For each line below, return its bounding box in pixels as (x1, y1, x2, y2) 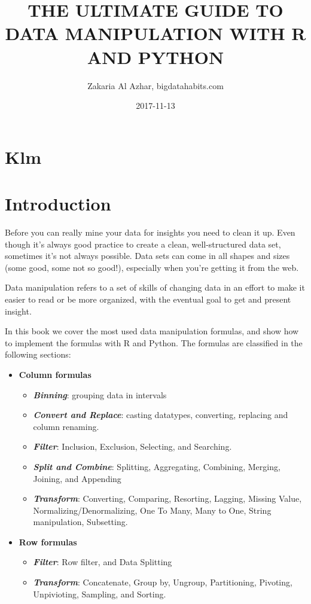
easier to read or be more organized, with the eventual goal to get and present (5, 292, 291, 305)
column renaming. (33, 420, 99, 432)
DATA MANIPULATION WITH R (5, 21, 306, 45)
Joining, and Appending (33, 472, 121, 484)
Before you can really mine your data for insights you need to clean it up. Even (5, 226, 295, 238)
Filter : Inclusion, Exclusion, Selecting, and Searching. (33, 440, 232, 453)
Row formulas (19, 535, 77, 548)
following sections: (5, 348, 71, 361)
